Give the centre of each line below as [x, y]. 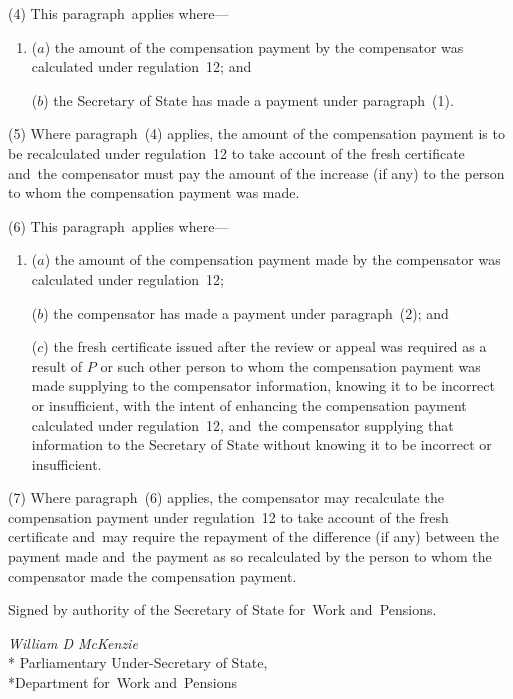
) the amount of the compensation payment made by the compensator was [272, 259]
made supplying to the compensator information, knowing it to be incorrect [263, 385]
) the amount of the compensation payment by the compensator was [254, 46]
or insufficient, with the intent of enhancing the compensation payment [249, 404]
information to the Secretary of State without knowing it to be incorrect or [261, 444]
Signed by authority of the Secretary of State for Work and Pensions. [222, 609]
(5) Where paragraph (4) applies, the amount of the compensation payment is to [256, 133]
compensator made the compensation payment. [152, 575]
